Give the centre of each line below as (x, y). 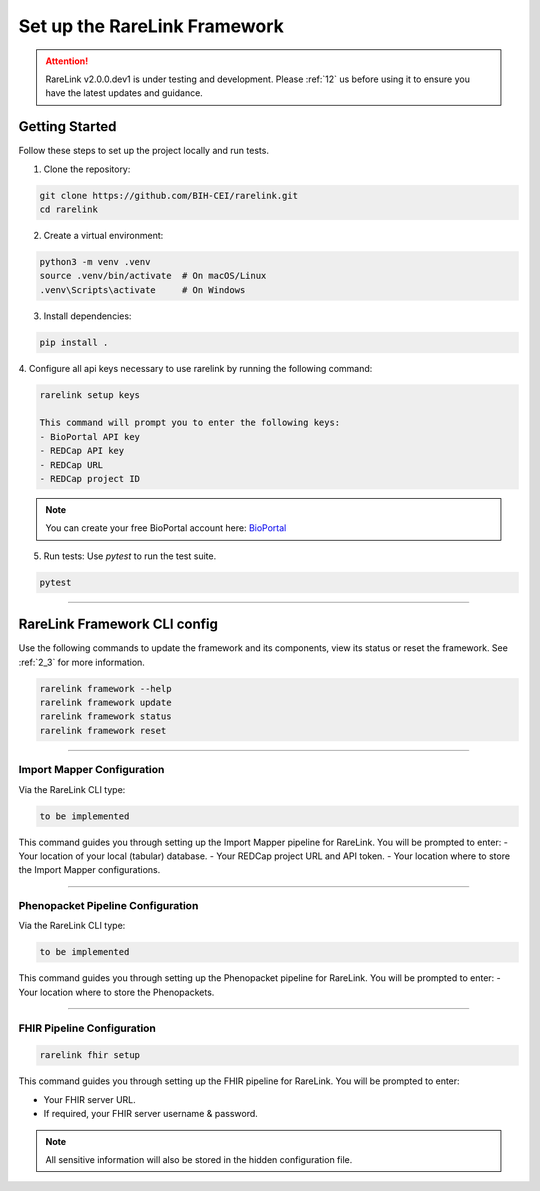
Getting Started (67, 126)
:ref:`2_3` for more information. (81, 662)
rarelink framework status (105, 716)
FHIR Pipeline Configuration (87, 1028)
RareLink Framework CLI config (118, 624)
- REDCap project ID (89, 479)
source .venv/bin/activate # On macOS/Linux (153, 276)
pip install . (74, 342)
